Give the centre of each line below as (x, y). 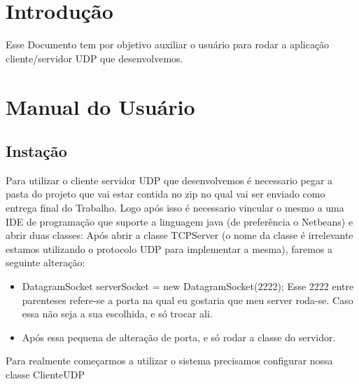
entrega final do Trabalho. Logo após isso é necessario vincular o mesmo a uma (175, 208)
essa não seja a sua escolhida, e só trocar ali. (117, 314)
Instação (36, 151)
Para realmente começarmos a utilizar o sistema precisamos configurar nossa (169, 361)
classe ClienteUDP (45, 375)
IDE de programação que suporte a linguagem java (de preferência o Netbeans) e (179, 221)
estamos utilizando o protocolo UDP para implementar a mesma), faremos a (169, 248)
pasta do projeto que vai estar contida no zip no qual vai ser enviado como (166, 194)
